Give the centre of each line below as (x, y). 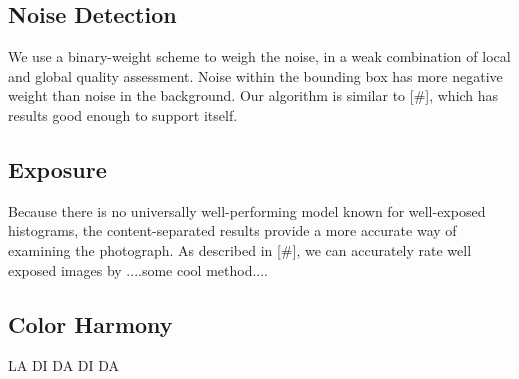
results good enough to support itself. (123, 114)
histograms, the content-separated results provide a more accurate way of (232, 230)
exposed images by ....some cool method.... (138, 269)
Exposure (57, 168)
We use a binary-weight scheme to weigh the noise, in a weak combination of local (259, 56)
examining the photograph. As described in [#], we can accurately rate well (240, 249)
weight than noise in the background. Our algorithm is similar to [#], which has (253, 95)
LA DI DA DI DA (64, 365)
